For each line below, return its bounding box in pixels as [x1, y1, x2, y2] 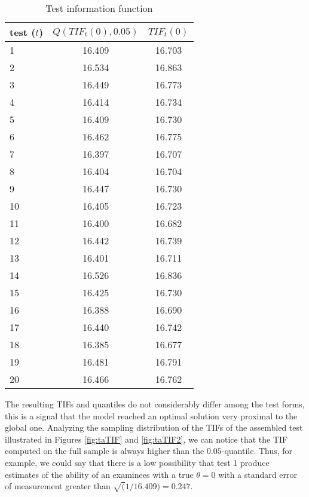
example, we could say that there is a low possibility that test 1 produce [5, 456, 270, 468]
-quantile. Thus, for [221, 444, 293, 457]
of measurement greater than [5, 480, 111, 492]
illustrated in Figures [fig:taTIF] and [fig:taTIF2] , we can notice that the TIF [5, 432, 288, 445]
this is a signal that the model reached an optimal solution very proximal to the [5, 409, 298, 422]
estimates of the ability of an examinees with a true [5, 468, 194, 480]
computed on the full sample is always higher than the [5, 444, 204, 457]
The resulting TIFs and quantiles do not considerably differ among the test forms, [5, 398, 305, 410]
